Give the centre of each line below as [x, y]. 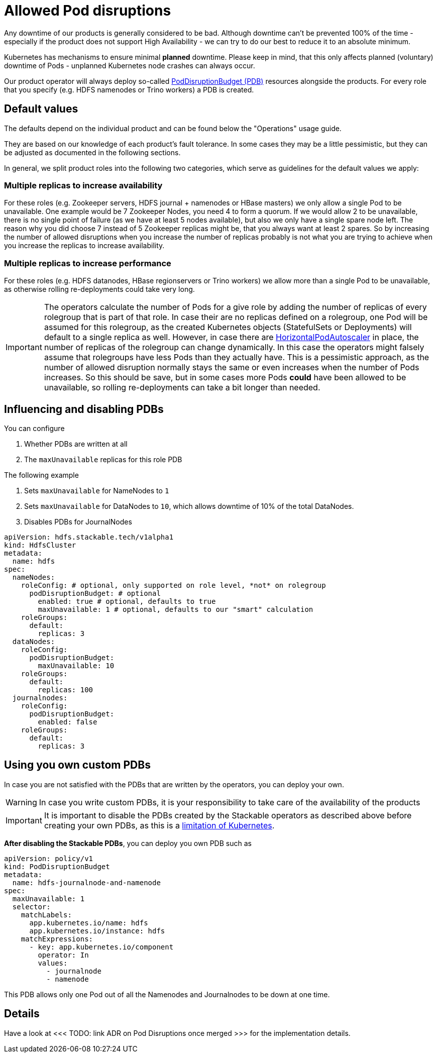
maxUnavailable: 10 [76, 665]
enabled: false [68, 722]
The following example [41, 475]
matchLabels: [46, 915]
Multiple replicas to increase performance [88, 263]
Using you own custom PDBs [77, 765]
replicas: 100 [66, 690]
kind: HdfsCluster [40, 545]
